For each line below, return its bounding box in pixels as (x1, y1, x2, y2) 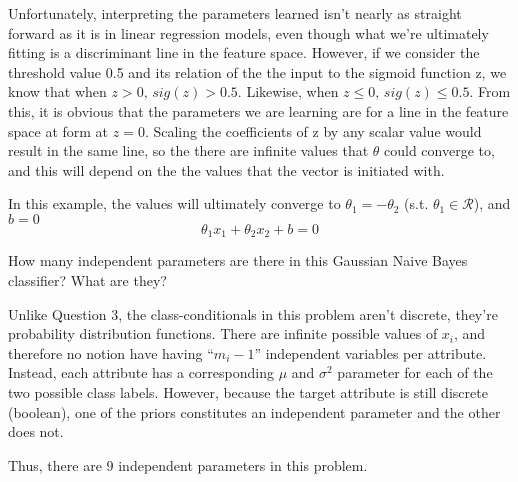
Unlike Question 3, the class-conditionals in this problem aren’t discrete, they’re (8, 303, 498, 324)
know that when (8, 81, 107, 102)
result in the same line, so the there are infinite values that (8, 140, 369, 161)
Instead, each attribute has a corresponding (8, 362, 274, 383)
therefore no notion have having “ (8, 342, 214, 363)
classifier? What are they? (8, 269, 167, 290)
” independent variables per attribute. (254, 342, 487, 363)
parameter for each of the (337, 362, 493, 383)
